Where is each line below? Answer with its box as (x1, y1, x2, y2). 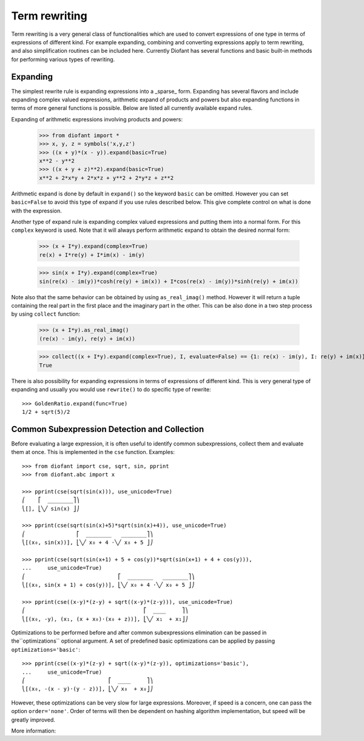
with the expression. (11, 207, 62, 214)
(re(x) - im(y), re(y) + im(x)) (39, 335, 136, 342)
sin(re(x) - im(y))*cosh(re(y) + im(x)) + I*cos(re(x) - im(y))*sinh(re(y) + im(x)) (39, 278, 298, 285)
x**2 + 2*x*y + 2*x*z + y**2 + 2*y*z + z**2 (39, 174, 174, 181)
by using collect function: (11, 310, 81, 318)
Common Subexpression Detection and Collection (11, 424, 204, 434)
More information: (11, 727, 56, 734)
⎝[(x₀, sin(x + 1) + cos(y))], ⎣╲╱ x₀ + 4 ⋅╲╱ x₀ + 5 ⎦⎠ (22, 581, 195, 589)
